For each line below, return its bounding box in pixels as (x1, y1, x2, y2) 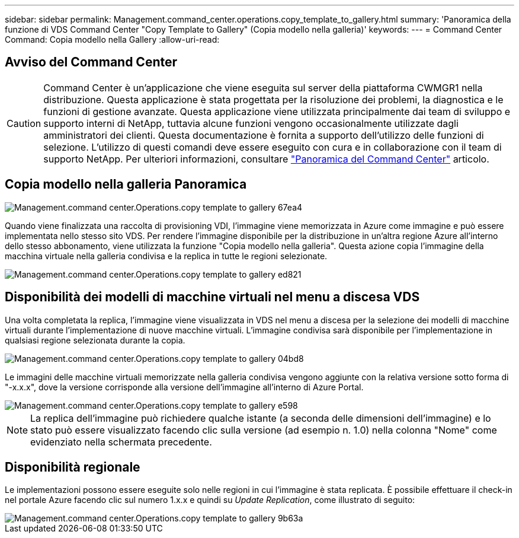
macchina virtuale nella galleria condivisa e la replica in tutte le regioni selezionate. (5, 250, 328, 261)
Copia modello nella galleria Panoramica (5, 177, 247, 192)
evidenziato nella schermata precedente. (30, 435, 212, 448)
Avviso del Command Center (5, 55, 178, 70)
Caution (7, 117, 41, 129)
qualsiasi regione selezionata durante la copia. (5, 335, 185, 345)
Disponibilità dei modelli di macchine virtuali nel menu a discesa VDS (5, 289, 420, 305)
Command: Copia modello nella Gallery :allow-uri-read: (5, 34, 220, 44)
